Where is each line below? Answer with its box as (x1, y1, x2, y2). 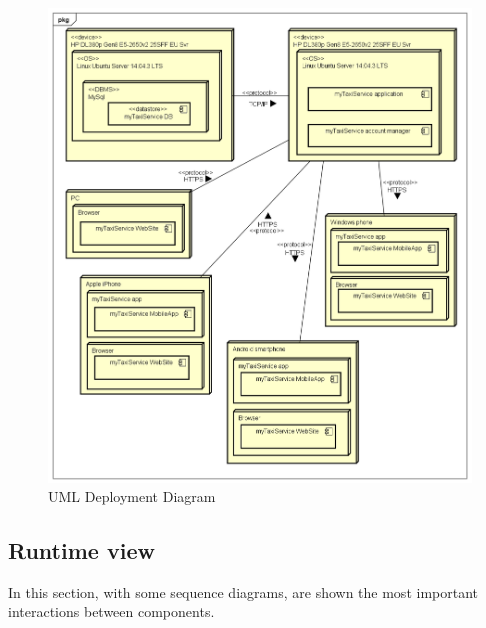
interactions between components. (8, 601, 215, 622)
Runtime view (8, 535, 155, 566)
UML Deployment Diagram (48, 486, 216, 507)
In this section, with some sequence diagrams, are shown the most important (8, 581, 478, 602)
